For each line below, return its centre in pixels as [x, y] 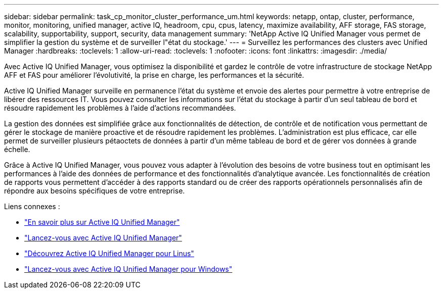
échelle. [17, 149]
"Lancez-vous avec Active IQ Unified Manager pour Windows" [128, 269]
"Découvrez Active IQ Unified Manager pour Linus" [109, 253]
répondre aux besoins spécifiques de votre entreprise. [95, 191]
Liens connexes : [32, 206]
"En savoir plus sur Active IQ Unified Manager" [102, 222]
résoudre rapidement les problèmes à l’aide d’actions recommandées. [120, 108]
